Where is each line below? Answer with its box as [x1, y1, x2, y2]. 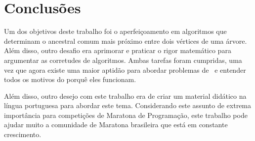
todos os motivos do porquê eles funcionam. [4, 74, 136, 85]
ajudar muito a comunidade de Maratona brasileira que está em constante [4, 119, 228, 130]
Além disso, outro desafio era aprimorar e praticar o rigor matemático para [4, 45, 231, 56]
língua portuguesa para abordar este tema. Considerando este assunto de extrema [4, 100, 252, 111]
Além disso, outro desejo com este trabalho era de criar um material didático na [4, 90, 247, 101]
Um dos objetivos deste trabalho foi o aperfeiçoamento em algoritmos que [4, 26, 227, 36]
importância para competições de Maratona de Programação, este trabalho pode [4, 110, 248, 120]
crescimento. [4, 129, 42, 140]
